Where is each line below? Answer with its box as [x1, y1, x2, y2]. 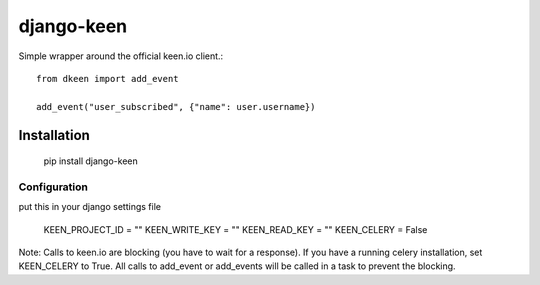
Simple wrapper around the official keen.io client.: [18, 50, 224, 62]
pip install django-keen [43, 155, 139, 167]
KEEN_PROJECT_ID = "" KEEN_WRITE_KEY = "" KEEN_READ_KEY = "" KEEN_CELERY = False [43, 223, 428, 235]
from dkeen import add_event [36, 73, 179, 84]
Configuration [18, 180, 89, 194]
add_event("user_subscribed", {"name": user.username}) [36, 101, 316, 112]
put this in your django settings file [18, 201, 162, 213]
